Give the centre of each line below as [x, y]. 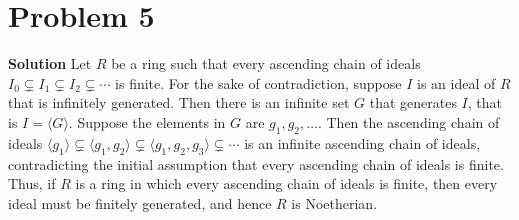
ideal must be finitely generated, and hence [140, 202]
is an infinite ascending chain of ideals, [362, 142]
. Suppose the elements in [147, 121]
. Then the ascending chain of [408, 121]
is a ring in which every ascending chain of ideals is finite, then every [286, 183]
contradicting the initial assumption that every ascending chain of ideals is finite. [256, 163]
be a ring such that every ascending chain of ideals [266, 63]
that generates [413, 102]
